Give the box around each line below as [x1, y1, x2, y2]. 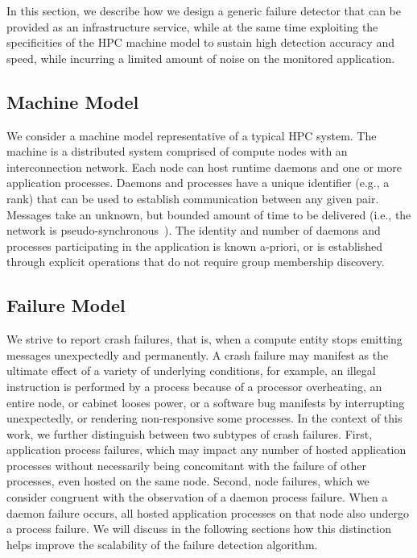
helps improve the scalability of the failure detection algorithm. [6, 535, 318, 552]
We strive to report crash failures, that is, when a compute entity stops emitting [6, 331, 403, 348]
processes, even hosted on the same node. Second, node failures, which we [6, 473, 370, 489]
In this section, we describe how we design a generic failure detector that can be [6, 2, 402, 19]
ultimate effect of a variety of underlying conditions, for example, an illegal [6, 362, 376, 379]
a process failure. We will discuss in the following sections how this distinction [6, 520, 391, 537]
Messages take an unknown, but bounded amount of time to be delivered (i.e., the [6, 206, 411, 223]
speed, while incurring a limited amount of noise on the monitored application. [6, 49, 395, 66]
